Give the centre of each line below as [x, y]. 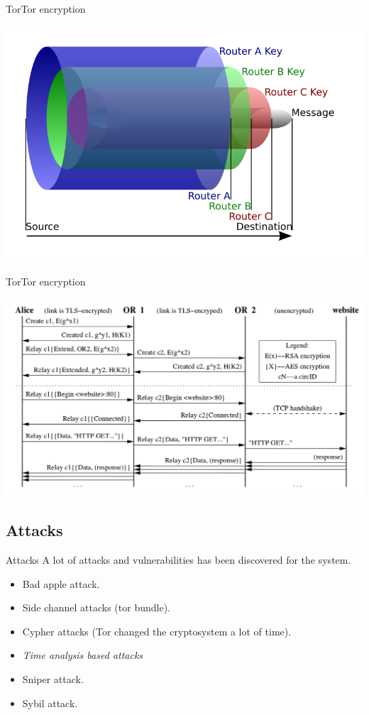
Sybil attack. [50, 703]
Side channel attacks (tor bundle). [96, 607]
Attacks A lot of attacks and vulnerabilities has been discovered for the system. [178, 560]
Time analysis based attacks [83, 655]
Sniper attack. [53, 679]
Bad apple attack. [61, 583]
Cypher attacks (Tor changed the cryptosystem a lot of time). [157, 631]
